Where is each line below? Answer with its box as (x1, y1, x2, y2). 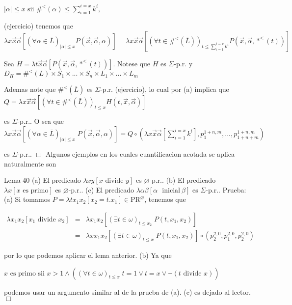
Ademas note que (4, 84, 56, 94)
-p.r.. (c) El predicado (68, 184, 134, 194)
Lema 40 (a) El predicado (4, 175, 81, 185)
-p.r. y (174, 58, 193, 68)
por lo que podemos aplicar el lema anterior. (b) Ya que (4, 250, 172, 260)
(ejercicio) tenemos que (4, 21, 73, 31)
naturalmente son (4, 158, 56, 168)
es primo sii (10, 270, 45, 277)
